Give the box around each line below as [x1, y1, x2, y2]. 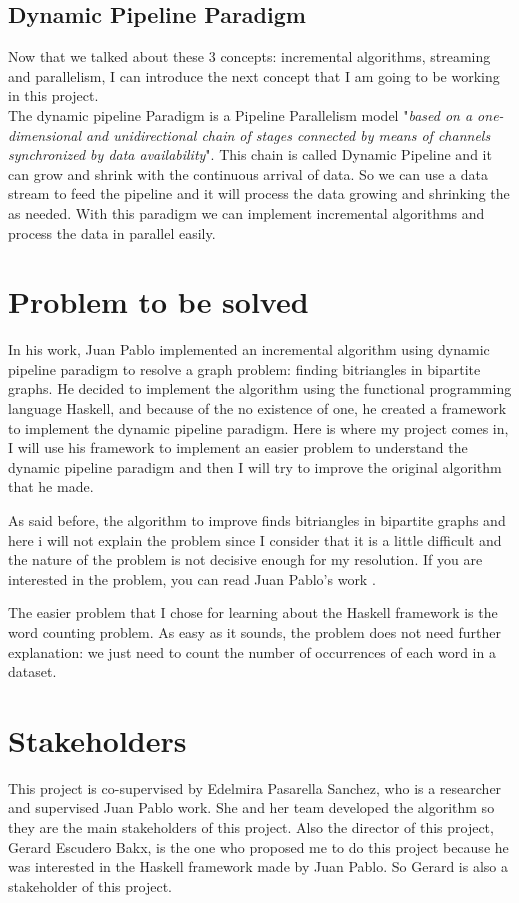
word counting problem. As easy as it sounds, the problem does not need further [8, 621, 501, 642]
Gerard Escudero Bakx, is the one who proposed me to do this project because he [8, 836, 509, 857]
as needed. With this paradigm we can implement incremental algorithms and [8, 202, 485, 223]
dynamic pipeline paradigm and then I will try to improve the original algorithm [8, 456, 502, 477]
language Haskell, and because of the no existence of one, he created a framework [8, 398, 507, 419]
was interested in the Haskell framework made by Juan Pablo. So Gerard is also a [8, 856, 508, 877]
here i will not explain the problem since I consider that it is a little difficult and [8, 529, 502, 550]
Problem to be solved [8, 281, 309, 322]
